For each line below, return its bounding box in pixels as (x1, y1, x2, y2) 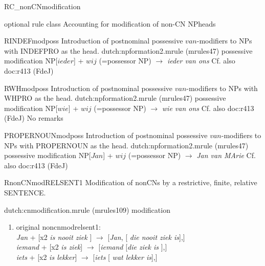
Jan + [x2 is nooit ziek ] (16, 231, 92, 242)
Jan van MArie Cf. (196, 150, 256, 161)
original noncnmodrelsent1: (16, 221, 101, 232)
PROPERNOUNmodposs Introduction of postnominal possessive (4, 129, 208, 140)
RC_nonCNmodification (4, 1, 81, 11)
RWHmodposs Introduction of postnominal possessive (4, 82, 173, 93)
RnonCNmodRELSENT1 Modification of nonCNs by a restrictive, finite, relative (4, 177, 257, 188)
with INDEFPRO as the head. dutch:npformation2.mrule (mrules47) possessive (4, 45, 253, 56)
